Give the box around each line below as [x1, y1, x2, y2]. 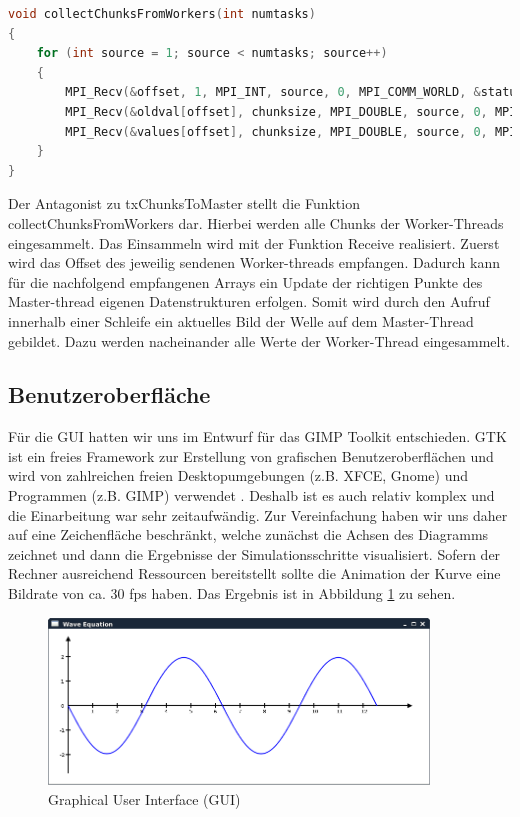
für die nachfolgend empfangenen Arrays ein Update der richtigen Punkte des [8, 271, 483, 292]
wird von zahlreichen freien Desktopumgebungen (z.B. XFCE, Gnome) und [8, 465, 468, 486]
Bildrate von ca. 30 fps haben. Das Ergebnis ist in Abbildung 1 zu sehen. [8, 583, 456, 604]
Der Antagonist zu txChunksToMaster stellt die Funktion [8, 193, 360, 214]
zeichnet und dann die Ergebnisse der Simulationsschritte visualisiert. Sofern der [8, 543, 501, 564]
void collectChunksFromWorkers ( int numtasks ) [8, 7, 316, 21]
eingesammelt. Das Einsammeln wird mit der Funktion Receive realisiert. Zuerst [8, 232, 500, 253]
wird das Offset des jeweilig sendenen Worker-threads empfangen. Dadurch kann [8, 252, 500, 273]
